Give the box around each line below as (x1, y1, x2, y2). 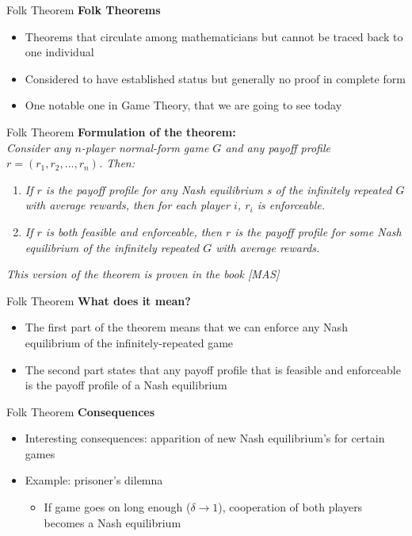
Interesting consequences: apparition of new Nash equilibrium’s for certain (25, 430, 385, 446)
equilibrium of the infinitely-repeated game (25, 334, 234, 350)
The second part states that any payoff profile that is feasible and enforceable (25, 361, 401, 377)
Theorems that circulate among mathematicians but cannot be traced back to (25, 28, 403, 44)
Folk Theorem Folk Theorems (6, 2, 161, 17)
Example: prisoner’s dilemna (25, 472, 163, 488)
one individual (25, 44, 94, 60)
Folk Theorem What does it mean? (6, 292, 191, 308)
